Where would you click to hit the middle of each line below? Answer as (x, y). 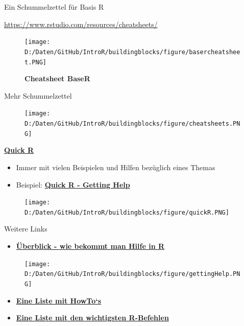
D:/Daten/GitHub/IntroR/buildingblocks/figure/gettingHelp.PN (132, 274)
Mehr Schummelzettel (38, 95)
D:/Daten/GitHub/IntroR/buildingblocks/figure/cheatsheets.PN (132, 124)
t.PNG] (35, 62)
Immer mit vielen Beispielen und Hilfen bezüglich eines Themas (116, 167)
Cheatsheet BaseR (57, 78)
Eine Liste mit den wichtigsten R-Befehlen (92, 318)
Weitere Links (26, 229)
